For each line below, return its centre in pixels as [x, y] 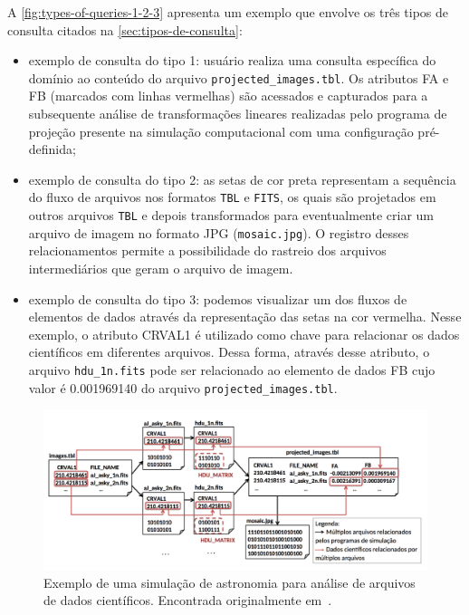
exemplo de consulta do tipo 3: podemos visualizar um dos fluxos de [218, 298]
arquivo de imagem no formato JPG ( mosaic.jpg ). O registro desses [219, 232]
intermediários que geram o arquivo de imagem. [161, 268]
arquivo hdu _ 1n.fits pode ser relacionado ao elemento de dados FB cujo [232, 369]
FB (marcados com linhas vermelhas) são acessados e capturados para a [228, 96]
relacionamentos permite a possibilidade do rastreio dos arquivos [207, 250]
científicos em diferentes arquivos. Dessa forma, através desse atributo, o [229, 352]
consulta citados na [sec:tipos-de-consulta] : [125, 29]
